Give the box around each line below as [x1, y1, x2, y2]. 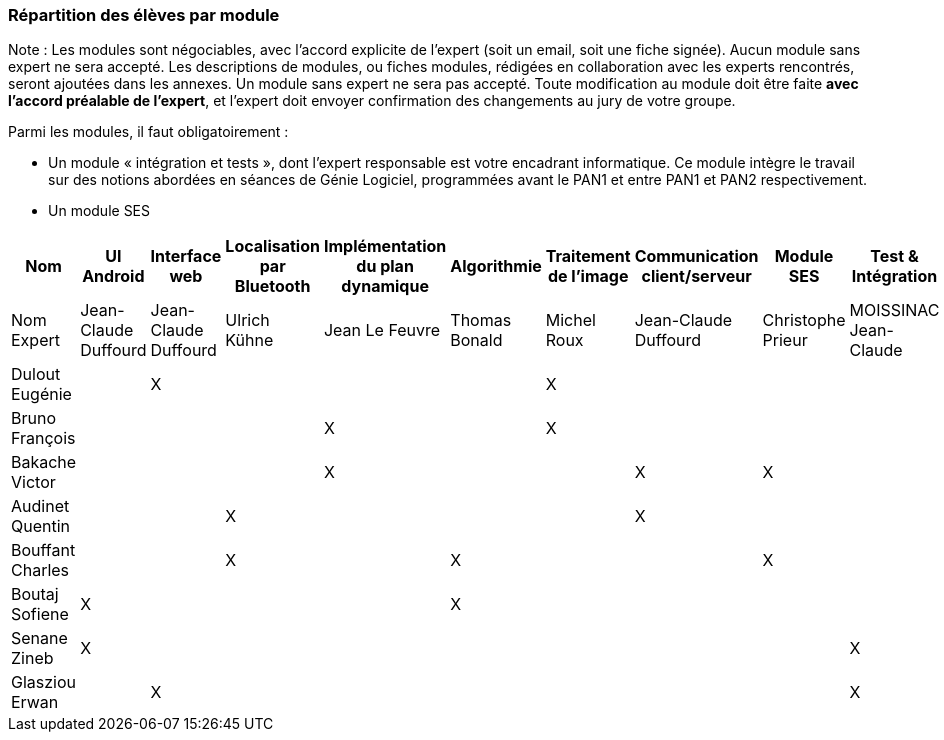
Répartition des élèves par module [8, 5, 280, 25]
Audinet [11, 496, 70, 517]
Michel [545, 310, 596, 331]
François [11, 428, 76, 449]
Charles [11, 560, 70, 581]
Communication [634, 246, 759, 267]
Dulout [11, 364, 61, 385]
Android [82, 266, 145, 287]
